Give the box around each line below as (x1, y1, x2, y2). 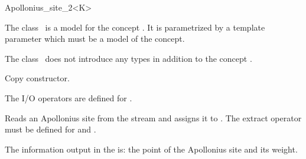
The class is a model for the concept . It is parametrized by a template (5, 21, 265, 33)
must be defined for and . (5, 123, 96, 135)
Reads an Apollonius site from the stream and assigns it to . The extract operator (5, 111, 302, 124)
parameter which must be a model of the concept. (5, 32, 185, 45)
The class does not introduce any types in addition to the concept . (5, 52, 252, 64)
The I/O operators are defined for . (5, 91, 132, 104)
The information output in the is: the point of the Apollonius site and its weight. (5, 143, 298, 155)
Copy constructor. (5, 72, 70, 84)
